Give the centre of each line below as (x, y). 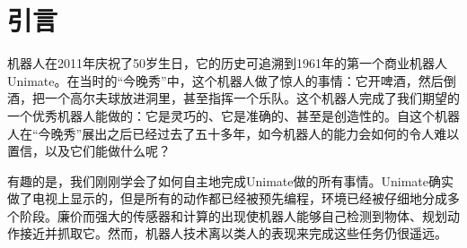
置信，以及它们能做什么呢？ (89, 151)
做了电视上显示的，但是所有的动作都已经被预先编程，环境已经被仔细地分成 (227, 198)
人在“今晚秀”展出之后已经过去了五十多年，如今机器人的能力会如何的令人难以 (233, 133)
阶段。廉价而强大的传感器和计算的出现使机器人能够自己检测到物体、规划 (233, 215)
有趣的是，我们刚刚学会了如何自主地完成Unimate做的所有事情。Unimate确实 (230, 180)
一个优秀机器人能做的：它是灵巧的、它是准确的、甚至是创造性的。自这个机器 (233, 115)
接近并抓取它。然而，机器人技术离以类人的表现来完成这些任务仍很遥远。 (233, 233)
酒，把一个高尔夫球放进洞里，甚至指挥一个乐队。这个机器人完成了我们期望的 (233, 98)
